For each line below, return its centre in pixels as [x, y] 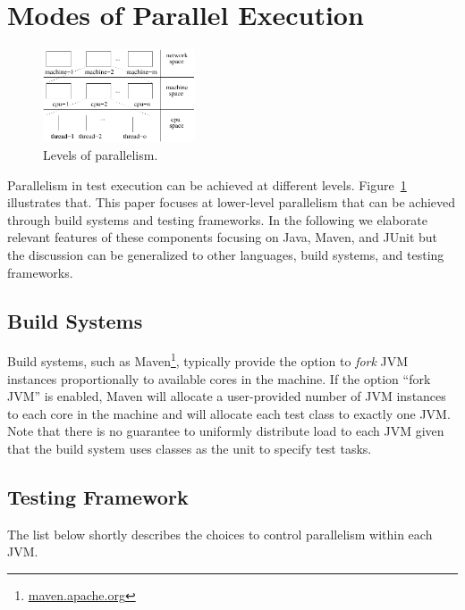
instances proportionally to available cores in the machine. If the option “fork [219, 378]
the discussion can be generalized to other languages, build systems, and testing [226, 254]
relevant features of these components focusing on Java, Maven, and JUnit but [223, 237]
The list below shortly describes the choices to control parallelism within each [220, 534]
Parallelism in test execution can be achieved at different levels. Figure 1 [207, 184]
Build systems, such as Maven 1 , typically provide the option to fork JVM [208, 359]
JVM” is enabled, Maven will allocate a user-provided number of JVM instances [227, 396]
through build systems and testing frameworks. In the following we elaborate [217, 219]
